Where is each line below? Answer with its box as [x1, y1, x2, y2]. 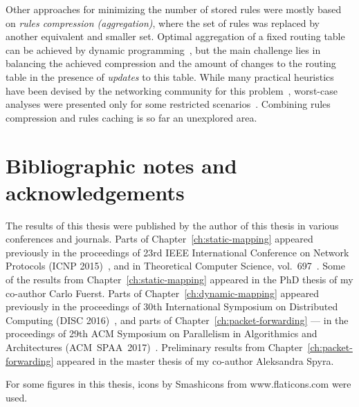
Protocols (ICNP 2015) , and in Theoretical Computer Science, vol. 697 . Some [6, 258, 345, 273]
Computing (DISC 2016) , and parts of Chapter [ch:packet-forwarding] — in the [6, 312, 349, 327]
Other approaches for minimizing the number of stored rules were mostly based [6, 2, 342, 16]
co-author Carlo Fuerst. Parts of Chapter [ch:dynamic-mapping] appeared [6, 285, 320, 300]
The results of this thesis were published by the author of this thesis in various [6, 218, 339, 232]
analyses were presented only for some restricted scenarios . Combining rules [6, 97, 331, 111]
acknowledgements [6, 178, 185, 206]
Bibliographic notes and [6, 151, 237, 179]
